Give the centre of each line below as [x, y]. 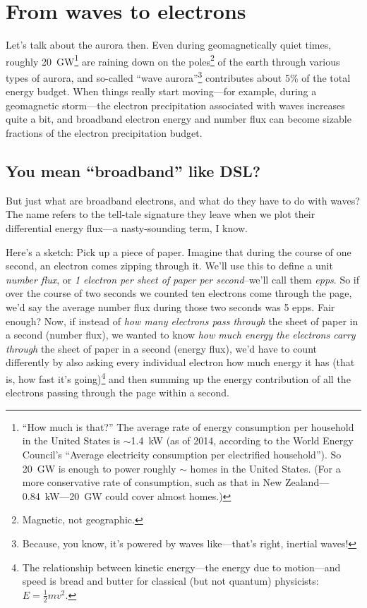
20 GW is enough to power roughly [99, 468]
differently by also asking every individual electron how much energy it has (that [180, 362]
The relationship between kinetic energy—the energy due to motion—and [181, 567]
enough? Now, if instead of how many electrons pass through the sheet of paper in [182, 321]
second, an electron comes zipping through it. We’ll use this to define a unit [169, 266]
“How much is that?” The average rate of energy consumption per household [188, 426]
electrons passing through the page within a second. [118, 393]
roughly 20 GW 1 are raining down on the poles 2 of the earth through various [173, 60]
